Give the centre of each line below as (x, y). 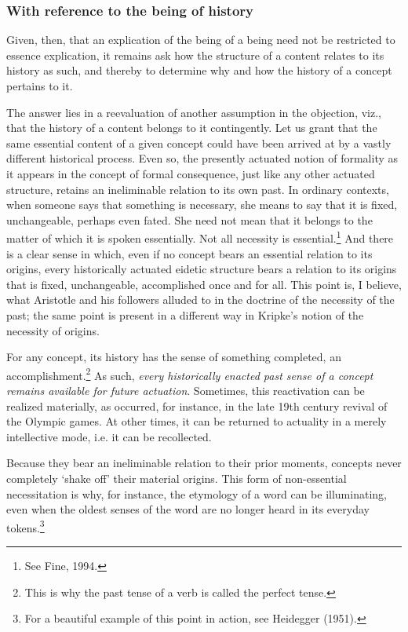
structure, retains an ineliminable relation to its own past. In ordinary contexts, (198, 189)
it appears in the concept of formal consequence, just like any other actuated (191, 173)
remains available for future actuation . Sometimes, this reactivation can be (186, 390)
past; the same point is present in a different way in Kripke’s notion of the (185, 314)
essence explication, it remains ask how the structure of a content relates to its (195, 55)
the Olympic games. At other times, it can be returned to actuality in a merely (197, 421)
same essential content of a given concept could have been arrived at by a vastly (199, 142)
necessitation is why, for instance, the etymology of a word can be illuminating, (197, 493)
